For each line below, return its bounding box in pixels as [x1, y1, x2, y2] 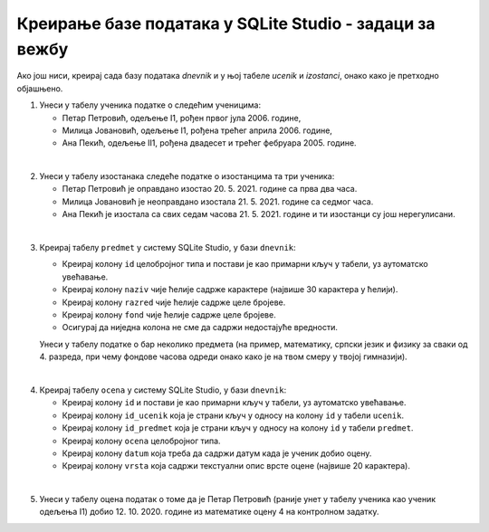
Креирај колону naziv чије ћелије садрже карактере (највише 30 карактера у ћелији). [62, 284, 398, 295]
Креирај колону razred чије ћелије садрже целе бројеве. [62, 297, 286, 308]
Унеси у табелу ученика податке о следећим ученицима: [39, 100, 262, 110]
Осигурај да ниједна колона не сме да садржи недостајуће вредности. [62, 322, 339, 333]
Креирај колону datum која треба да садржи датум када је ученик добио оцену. [62, 448, 372, 459]
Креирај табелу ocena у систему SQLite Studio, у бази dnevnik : [39, 385, 287, 395]
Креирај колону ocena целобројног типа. [62, 435, 221, 446]
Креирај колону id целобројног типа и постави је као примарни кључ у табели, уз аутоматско [62, 259, 429, 270]
